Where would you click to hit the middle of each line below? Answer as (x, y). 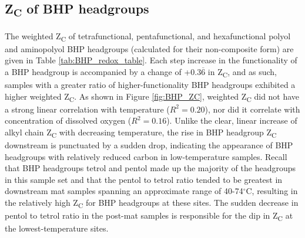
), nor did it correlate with (252, 109)
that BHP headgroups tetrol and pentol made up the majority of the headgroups (150, 168)
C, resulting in (272, 191)
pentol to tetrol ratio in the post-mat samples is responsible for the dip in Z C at (149, 216)
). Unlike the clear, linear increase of (232, 120)
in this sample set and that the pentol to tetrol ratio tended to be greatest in (144, 179)
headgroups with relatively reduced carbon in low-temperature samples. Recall (146, 156)
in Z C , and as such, (242, 72)
